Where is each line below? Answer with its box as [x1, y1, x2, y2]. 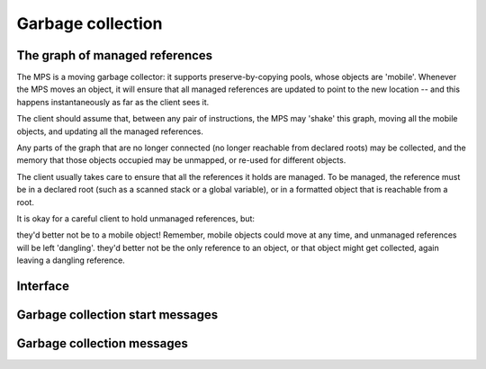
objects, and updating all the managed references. [16, 126, 204, 137]
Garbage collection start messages [16, 307, 219, 322]
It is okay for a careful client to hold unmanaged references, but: [16, 212, 256, 224]
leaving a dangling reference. [16, 255, 125, 265]
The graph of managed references [16, 48, 213, 63]
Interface [16, 278, 69, 293]
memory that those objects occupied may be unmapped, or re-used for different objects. [16, 155, 346, 166]
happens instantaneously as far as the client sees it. [16, 96, 210, 107]
